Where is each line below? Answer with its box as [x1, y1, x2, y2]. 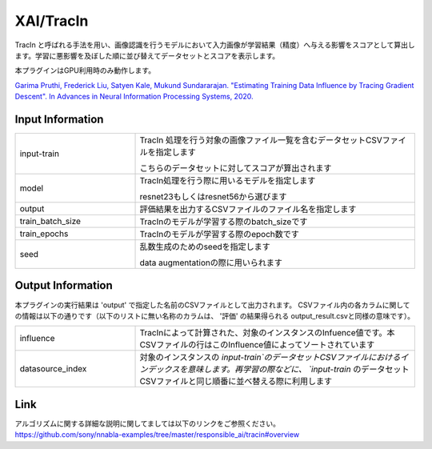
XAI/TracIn [14, 12, 89, 30]
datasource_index [19, 363, 87, 375]
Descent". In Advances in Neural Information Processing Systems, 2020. [14, 92, 254, 102]
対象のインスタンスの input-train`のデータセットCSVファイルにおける [139, 352, 401, 363]
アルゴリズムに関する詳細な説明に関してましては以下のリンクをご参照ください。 [14, 419, 280, 428]
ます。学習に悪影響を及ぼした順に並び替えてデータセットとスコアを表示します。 [14, 50, 280, 60]
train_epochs [19, 228, 69, 239]
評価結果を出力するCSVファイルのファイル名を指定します [139, 204, 357, 215]
